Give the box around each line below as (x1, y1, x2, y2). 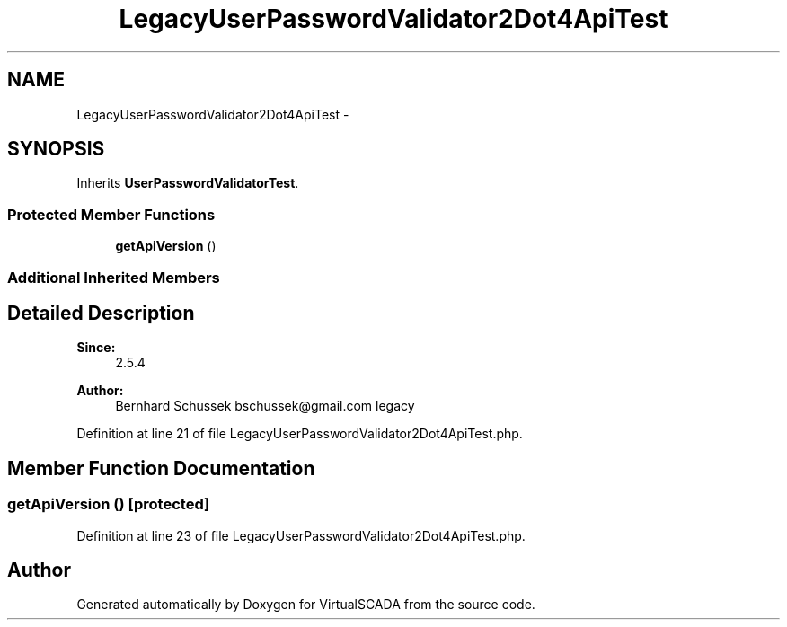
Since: (76, 340, 116, 356)
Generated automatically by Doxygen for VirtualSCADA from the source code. (76, 596, 535, 613)
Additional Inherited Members (7, 268, 220, 287)
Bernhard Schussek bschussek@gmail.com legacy (115, 398, 415, 414)
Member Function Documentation (7, 456, 315, 480)
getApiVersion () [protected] (7, 495, 210, 514)
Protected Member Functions (7, 205, 216, 224)
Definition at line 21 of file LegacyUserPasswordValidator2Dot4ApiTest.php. (76, 426, 523, 442)
